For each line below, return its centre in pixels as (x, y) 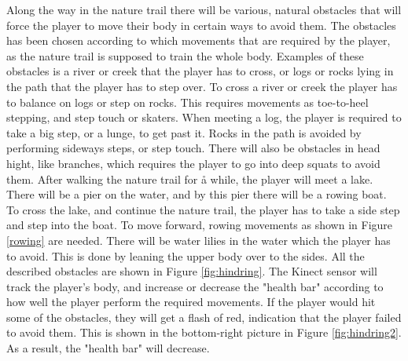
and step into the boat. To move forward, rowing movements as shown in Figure (200, 225)
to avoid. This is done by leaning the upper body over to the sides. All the (186, 255)
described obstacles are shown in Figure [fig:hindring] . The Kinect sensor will (192, 271)
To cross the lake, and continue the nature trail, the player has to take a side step (203, 209)
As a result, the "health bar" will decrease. (108, 348)
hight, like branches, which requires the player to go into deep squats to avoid (193, 163)
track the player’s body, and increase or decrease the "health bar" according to (195, 286)
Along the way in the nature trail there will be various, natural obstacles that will (204, 9)
